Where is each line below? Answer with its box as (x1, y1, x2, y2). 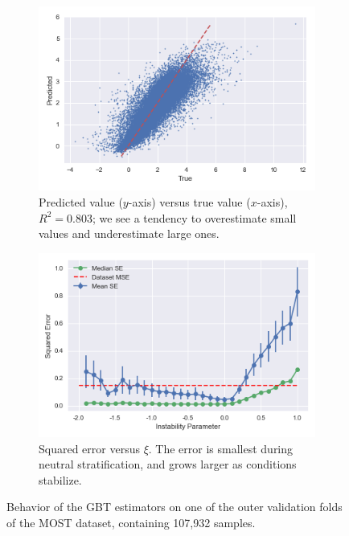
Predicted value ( (39, 193, 123, 210)
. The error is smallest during (148, 440, 294, 456)
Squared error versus (39, 440, 140, 456)
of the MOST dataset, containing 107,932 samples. (6, 514, 256, 530)
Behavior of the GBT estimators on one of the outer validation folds (6, 498, 343, 515)
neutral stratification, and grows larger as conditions (39, 456, 297, 473)
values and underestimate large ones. (39, 225, 220, 242)
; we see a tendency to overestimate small (92, 209, 297, 226)
